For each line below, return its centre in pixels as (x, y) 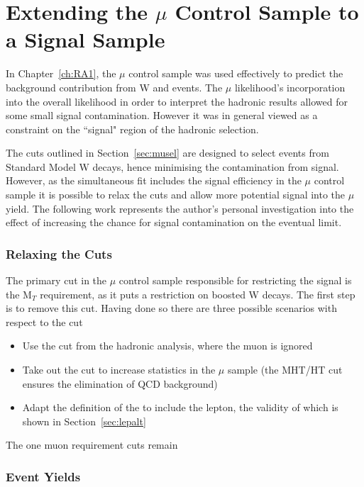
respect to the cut (44, 321)
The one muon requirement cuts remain (92, 445)
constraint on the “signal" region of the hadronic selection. (132, 129)
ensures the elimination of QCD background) (120, 383)
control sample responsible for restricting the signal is (235, 280)
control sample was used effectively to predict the (236, 73)
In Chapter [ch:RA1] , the (61, 73)
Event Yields (43, 476)
